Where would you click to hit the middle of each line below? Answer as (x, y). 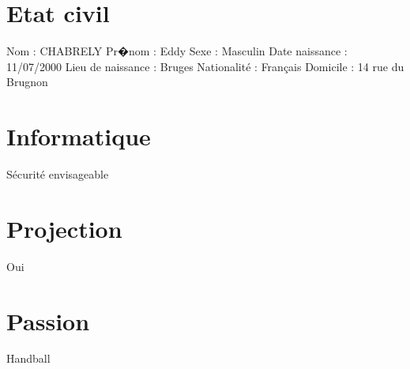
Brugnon (27, 82)
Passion (48, 320)
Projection (64, 228)
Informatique (79, 136)
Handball (28, 358)
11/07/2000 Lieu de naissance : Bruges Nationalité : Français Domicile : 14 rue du (205, 66)
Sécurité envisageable (58, 174)
